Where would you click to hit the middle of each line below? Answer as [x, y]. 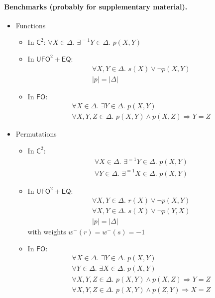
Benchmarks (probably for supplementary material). [96, 6]
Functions [31, 25]
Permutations [36, 134]
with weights [47, 232]
